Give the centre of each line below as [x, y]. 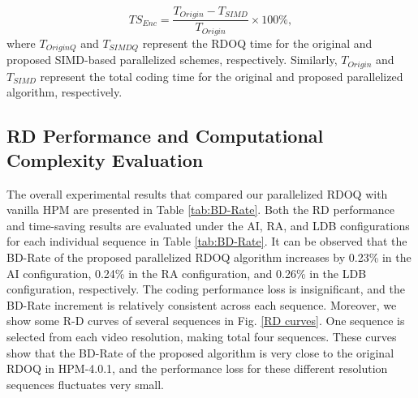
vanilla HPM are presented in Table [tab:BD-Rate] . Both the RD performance [201, 210]
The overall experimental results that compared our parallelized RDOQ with [197, 193]
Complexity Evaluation [105, 159]
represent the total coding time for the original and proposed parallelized [222, 76]
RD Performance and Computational [165, 136]
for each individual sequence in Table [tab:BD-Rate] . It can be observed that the [207, 241]
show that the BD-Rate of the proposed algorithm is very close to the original [200, 352]
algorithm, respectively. [65, 92]
